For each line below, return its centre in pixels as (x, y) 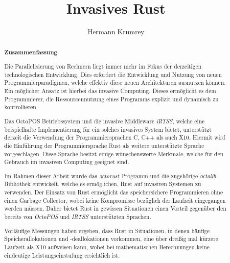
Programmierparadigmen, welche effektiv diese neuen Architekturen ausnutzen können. (115, 83)
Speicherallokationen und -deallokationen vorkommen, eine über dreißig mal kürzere (111, 239)
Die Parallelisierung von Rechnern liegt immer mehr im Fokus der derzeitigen (103, 66)
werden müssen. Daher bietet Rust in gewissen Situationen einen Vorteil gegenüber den (115, 208)
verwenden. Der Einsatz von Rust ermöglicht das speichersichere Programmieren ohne (114, 192)
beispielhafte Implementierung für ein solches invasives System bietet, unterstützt (108, 129)
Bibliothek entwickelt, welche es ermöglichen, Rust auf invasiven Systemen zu (103, 184)
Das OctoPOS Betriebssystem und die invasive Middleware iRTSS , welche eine (104, 121)
